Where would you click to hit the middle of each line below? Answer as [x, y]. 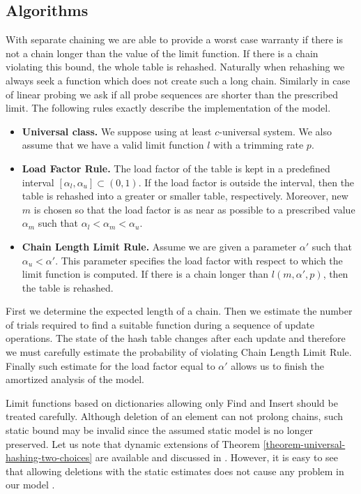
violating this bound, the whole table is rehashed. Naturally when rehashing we [175, 67]
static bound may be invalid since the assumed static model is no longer [160, 430]
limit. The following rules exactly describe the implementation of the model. [168, 108]
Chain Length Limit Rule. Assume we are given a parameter [159, 246]
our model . [30, 485]
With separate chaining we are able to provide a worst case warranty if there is [174, 39]
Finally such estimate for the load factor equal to [110, 365]
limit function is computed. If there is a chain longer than [145, 274]
